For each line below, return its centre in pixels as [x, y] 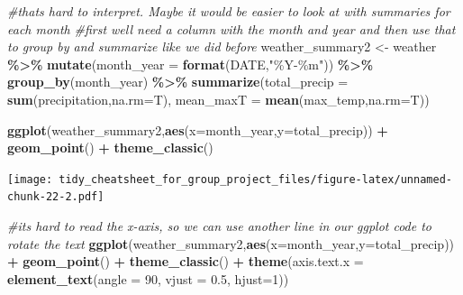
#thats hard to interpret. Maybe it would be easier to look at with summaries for [229, 11]
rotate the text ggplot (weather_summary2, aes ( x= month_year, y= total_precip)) [231, 243]
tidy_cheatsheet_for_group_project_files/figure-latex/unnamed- [255, 179]
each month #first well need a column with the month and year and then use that [231, 28]
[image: [30, 179]
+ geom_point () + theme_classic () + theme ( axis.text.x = [186, 261]
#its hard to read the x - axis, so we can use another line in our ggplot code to [220, 226]
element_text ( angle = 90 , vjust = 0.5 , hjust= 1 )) [148, 278]
